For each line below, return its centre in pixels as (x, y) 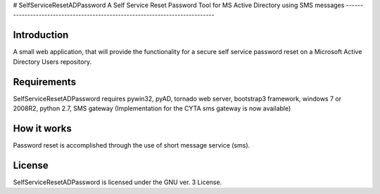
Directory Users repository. (52, 62)
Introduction (41, 35)
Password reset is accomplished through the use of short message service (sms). (132, 145)
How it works (42, 128)
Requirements (45, 82)
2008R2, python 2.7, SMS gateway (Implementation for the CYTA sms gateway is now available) (152, 108)
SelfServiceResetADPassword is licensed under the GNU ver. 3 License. (118, 182)
